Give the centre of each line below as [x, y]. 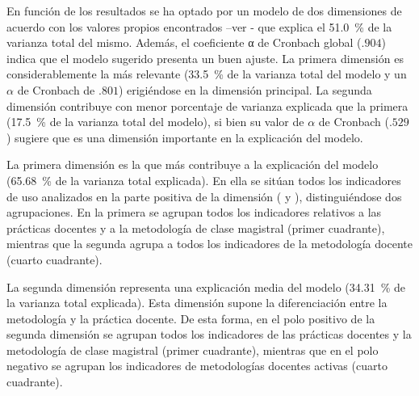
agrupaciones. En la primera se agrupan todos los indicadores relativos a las [194, 212]
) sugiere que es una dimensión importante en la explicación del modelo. [185, 137]
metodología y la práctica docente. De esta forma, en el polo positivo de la [191, 318]
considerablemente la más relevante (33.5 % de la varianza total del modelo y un [207, 74]
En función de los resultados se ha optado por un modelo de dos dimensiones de [204, 11]
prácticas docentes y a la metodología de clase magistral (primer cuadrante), [196, 227]
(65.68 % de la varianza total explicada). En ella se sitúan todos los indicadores [204, 180]
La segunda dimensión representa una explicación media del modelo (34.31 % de [206, 286]
